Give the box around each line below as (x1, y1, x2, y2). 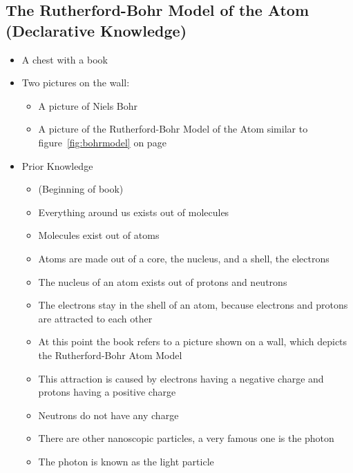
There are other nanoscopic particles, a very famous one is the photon (38, 431, 334, 445)
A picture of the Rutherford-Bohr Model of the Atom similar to (38, 122, 308, 136)
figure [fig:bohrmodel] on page (38, 135, 166, 149)
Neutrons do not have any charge (38, 407, 179, 422)
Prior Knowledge (21, 158, 93, 173)
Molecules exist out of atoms (38, 228, 160, 242)
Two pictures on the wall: (21, 75, 130, 90)
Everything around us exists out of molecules (38, 204, 229, 219)
